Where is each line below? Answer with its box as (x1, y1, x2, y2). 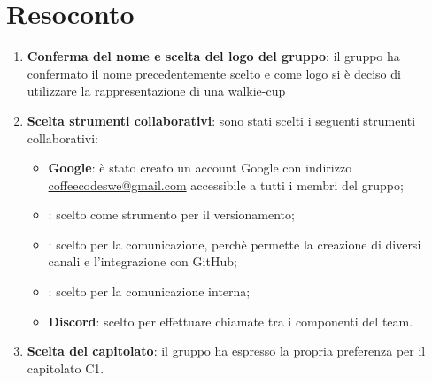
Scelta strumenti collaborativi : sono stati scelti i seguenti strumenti (27, 111, 416, 129)
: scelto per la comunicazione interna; (48, 282, 251, 301)
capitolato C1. (27, 358, 104, 377)
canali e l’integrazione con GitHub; (48, 252, 237, 271)
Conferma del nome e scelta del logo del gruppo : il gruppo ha (27, 47, 400, 65)
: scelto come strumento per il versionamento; (48, 205, 295, 224)
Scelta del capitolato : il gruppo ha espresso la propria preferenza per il (27, 341, 426, 360)
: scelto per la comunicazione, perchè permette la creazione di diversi (48, 234, 421, 253)
